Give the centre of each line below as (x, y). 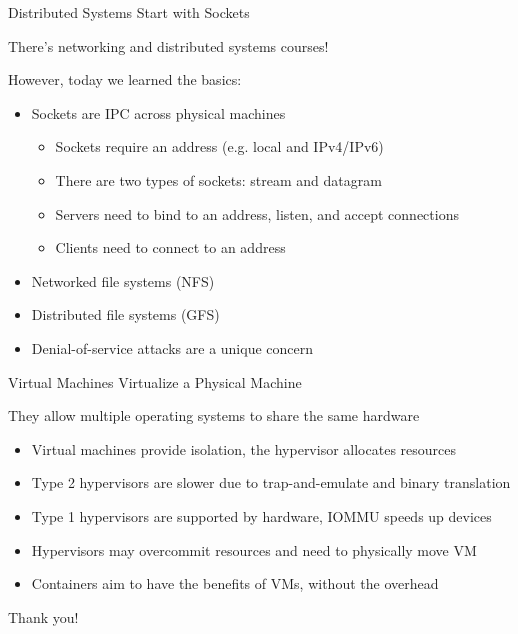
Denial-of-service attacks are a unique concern (172, 347)
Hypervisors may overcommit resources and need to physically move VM (254, 549)
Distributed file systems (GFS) (125, 314)
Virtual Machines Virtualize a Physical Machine (155, 381)
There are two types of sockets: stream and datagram (218, 179)
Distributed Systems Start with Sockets (129, 12)
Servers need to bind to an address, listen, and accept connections (257, 213)
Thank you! (43, 616)
